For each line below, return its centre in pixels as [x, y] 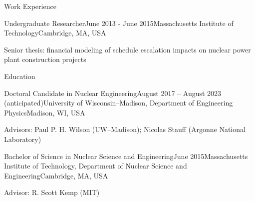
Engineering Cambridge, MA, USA [56, 175]
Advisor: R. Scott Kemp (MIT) [52, 192]
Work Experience [30, 6]
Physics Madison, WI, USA [45, 112]
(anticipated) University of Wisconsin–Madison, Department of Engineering [119, 103]
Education [20, 76]
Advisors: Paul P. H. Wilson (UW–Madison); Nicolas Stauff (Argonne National [125, 129]
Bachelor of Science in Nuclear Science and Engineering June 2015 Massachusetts [126, 156]
